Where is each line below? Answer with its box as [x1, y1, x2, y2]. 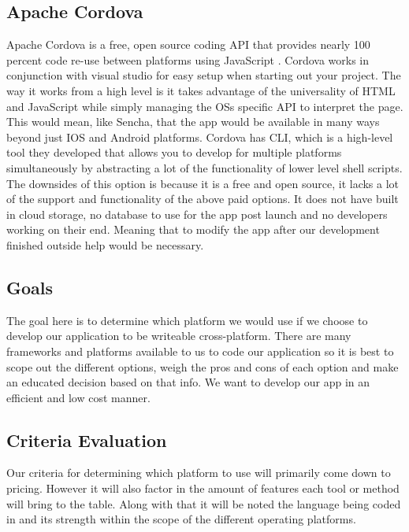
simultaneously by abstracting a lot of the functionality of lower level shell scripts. [6, 159, 403, 175]
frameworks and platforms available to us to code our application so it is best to [6, 342, 394, 359]
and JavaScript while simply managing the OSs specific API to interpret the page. [6, 98, 403, 114]
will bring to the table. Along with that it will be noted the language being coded [6, 495, 401, 512]
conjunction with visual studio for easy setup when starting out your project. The [6, 67, 401, 83]
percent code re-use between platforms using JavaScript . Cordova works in [6, 51, 369, 68]
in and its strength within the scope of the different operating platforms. [6, 511, 356, 527]
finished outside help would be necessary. [6, 236, 204, 253]
